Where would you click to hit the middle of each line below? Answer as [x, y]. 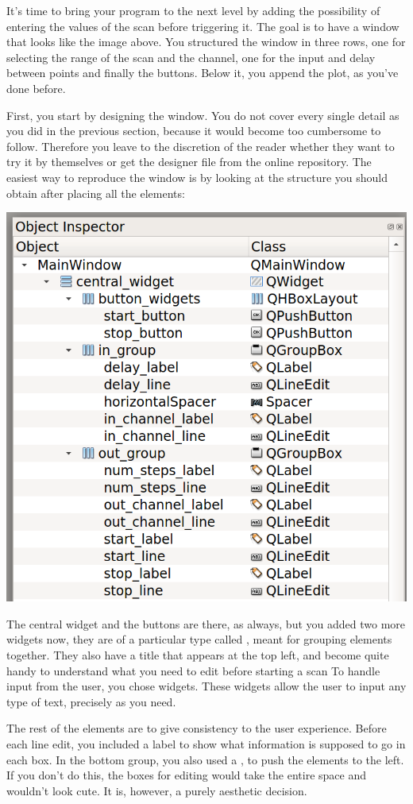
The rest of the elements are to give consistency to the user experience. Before [197, 728]
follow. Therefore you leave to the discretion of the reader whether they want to [201, 146]
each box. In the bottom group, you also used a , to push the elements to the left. [205, 759]
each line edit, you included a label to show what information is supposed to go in [206, 743]
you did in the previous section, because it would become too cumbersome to [194, 131]
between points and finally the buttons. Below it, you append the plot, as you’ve [203, 73]
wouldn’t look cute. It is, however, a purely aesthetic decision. [157, 790]
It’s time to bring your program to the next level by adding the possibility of [193, 10]
